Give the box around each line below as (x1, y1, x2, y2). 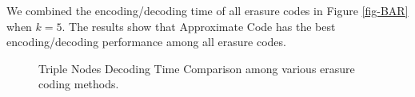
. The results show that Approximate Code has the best (62, 17, 336, 34)
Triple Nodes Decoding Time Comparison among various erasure (38, 60, 355, 76)
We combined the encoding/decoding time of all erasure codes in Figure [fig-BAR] (6, 2, 409, 18)
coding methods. (38, 76, 119, 92)
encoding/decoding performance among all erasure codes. (6, 33, 286, 50)
